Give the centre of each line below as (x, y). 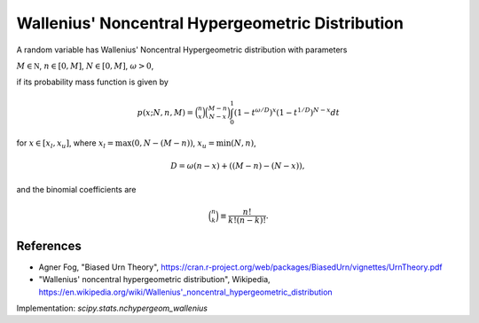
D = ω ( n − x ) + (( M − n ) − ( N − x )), (237, 166)
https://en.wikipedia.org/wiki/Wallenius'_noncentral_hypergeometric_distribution (185, 292)
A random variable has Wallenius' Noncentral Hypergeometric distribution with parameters (182, 50)
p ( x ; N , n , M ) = (165, 112)
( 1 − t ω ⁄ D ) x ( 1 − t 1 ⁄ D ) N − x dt (287, 111)
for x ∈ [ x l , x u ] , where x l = (65, 144)
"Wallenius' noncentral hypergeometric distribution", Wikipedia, (154, 280)
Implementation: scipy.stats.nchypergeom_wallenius (112, 308)
